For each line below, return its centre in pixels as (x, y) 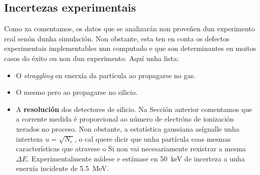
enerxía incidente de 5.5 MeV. (62, 168)
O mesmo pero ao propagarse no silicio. (77, 92)
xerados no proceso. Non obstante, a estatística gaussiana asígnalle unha (128, 128)
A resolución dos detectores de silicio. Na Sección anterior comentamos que (134, 109)
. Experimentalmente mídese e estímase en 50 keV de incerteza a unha (136, 158)
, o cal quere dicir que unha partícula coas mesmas (152, 138)
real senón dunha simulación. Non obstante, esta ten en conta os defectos (117, 38)
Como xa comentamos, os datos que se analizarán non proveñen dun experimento (129, 28)
